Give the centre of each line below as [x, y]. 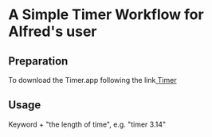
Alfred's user [53, 31]
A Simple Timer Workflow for [106, 15]
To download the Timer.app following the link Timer [92, 80]
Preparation [38, 61]
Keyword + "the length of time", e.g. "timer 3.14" [87, 124]
